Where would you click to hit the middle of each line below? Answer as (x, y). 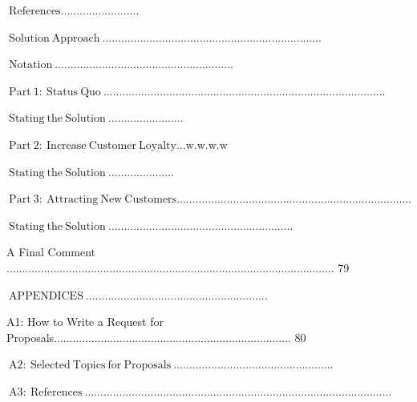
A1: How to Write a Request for (85, 322)
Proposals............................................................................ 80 (156, 337)
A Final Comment (51, 252)
